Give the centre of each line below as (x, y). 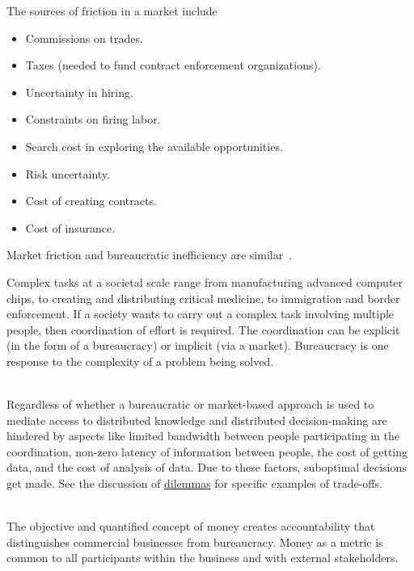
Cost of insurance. (70, 227)
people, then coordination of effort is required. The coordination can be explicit (203, 329)
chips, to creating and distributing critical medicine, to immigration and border (203, 298)
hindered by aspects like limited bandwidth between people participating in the (203, 436)
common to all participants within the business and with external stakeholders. (203, 558)
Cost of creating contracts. (91, 201)
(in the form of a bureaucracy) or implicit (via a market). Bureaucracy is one (198, 345)
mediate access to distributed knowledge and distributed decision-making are (197, 420)
